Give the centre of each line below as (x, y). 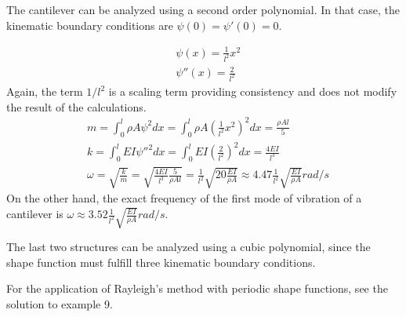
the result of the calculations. (76, 106)
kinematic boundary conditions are (90, 25)
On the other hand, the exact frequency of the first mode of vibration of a (184, 198)
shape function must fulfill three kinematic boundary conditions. (161, 262)
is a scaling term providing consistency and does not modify (253, 91)
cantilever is (35, 214)
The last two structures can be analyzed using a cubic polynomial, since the (188, 247)
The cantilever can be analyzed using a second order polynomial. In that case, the (203, 9)
